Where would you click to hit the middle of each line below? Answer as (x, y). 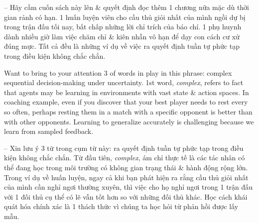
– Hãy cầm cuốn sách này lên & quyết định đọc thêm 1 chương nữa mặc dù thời (127, 7)
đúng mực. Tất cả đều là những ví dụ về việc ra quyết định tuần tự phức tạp (122, 46)
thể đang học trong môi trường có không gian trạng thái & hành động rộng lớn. (126, 167)
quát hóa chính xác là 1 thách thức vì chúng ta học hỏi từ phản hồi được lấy (121, 206)
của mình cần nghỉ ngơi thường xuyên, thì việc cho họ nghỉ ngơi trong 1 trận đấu (129, 187)
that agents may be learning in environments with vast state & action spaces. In (127, 92)
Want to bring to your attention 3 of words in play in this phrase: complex (118, 72)
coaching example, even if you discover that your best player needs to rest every (126, 102)
